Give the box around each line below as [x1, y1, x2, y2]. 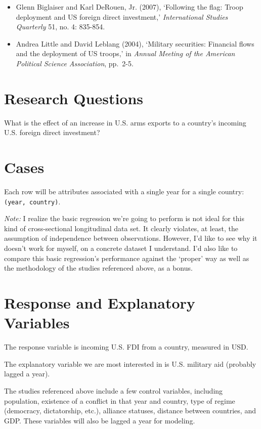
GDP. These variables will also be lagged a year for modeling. [4, 415, 195, 425]
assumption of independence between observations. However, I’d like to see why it [4, 233, 257, 243]
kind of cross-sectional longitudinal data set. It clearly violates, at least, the [4, 223, 238, 233]
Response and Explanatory [4, 292, 195, 313]
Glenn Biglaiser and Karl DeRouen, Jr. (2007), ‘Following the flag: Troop [16, 2, 243, 12]
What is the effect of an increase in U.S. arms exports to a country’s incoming [4, 117, 246, 127]
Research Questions [4, 88, 144, 108]
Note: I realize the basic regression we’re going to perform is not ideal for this [4, 213, 244, 224]
